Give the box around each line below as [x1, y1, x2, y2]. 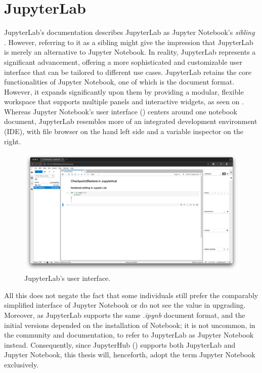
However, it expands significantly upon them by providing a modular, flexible [4, 86, 244, 97]
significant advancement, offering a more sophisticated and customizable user [4, 56, 243, 67]
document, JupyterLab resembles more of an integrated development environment [4, 116, 257, 127]
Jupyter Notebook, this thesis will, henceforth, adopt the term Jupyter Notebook [4, 349, 255, 360]
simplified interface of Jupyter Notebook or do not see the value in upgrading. [4, 300, 246, 310]
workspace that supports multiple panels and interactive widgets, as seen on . [4, 96, 244, 107]
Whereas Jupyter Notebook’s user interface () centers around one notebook [4, 106, 237, 116]
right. [4, 136, 21, 146]
